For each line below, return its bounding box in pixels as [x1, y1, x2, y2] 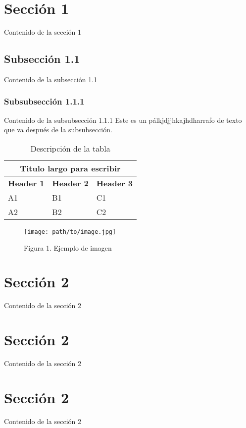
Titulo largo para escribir [20, 162, 121, 174]
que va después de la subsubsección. [4, 124, 112, 135]
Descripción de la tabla [30, 142, 110, 154]
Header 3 [96, 177, 133, 189]
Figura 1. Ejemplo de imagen [24, 242, 112, 253]
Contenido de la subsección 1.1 [4, 74, 97, 84]
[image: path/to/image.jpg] [24, 228, 116, 235]
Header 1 [8, 177, 45, 189]
